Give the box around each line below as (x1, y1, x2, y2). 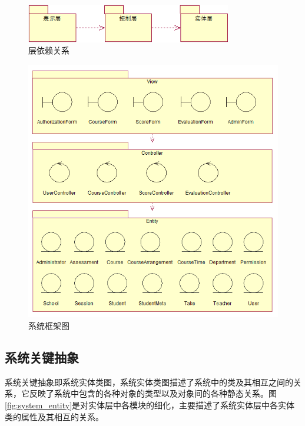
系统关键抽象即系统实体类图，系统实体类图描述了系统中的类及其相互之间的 (5, 375, 293, 388)
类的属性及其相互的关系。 (5, 410, 104, 422)
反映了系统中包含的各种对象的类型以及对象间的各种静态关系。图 (29, 387, 277, 400)
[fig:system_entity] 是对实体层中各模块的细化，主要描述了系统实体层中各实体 (5, 399, 295, 411)
